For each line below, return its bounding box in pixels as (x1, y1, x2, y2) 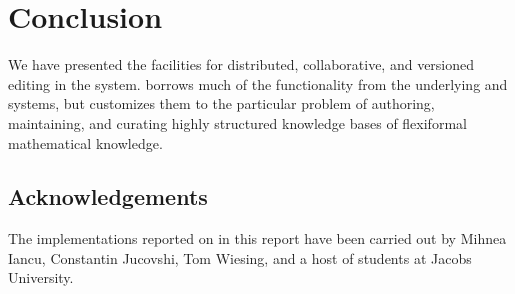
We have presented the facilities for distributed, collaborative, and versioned (8, 54, 475, 75)
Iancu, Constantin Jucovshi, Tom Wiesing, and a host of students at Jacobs (8, 247, 472, 268)
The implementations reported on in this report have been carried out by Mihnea (8, 228, 507, 249)
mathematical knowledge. (8, 132, 163, 153)
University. (8, 267, 74, 288)
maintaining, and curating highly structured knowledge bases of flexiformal (8, 112, 467, 133)
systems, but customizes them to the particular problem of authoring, (8, 93, 435, 114)
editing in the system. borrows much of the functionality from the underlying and (8, 73, 508, 94)
